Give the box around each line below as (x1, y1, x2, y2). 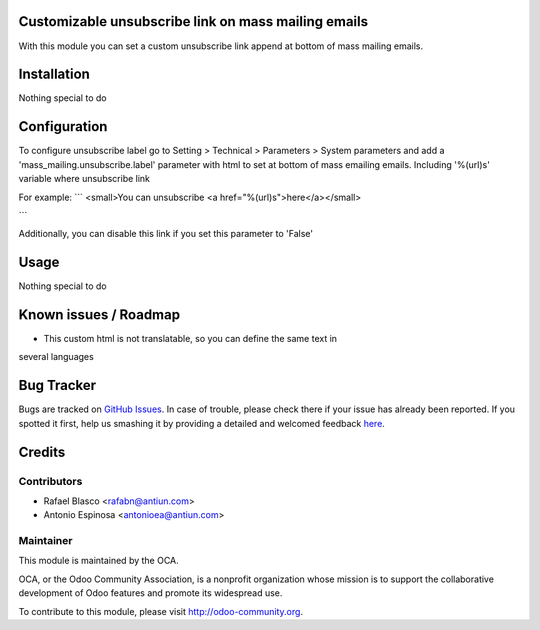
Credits (18, 443, 66, 460)
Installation (18, 66, 90, 83)
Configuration (18, 118, 108, 135)
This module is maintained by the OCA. (18, 555, 179, 567)
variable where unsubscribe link (18, 173, 150, 185)
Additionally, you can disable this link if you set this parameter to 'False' (18, 228, 314, 240)
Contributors (18, 474, 83, 488)
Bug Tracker (18, 377, 97, 394)
